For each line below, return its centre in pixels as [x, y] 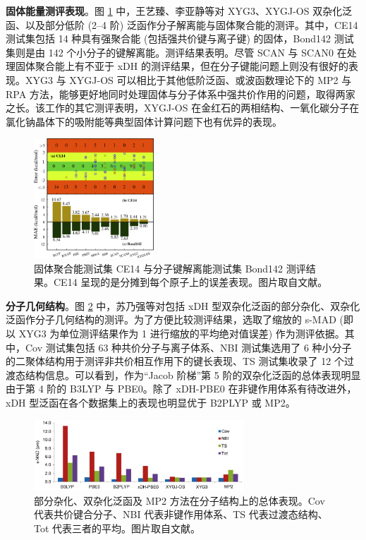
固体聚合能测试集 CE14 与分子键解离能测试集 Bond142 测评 [170, 268]
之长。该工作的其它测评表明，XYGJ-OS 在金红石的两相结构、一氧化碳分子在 [183, 108]
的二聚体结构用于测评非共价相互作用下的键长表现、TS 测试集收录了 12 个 [175, 361]
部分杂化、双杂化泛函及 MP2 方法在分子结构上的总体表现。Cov [179, 500]
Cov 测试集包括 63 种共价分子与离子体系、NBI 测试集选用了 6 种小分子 [188, 347]
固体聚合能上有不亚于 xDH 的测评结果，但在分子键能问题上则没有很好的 [182, 66]
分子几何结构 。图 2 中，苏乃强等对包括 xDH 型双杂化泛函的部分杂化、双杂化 [183, 305]
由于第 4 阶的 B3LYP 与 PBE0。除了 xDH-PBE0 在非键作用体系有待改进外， [181, 389]
